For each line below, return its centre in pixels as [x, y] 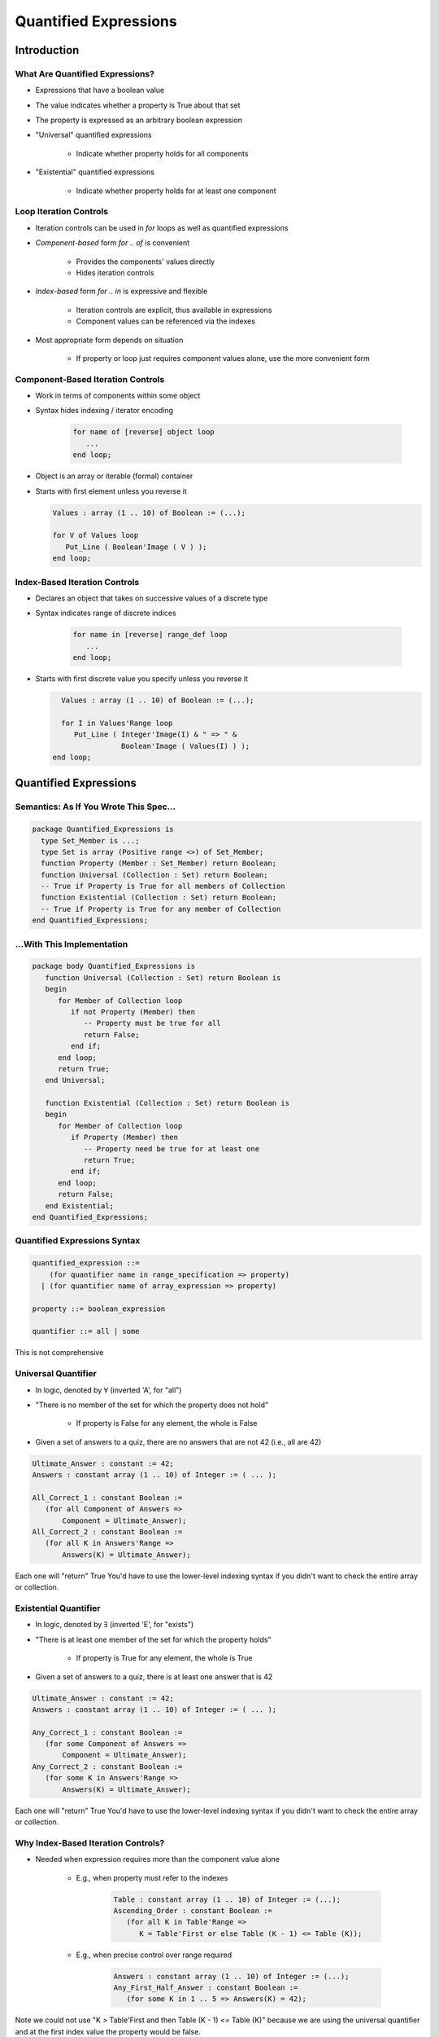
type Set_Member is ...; [90, 840]
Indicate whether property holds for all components [162, 153]
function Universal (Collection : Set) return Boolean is [163, 977]
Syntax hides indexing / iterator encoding [104, 411]
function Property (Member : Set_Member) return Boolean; [159, 863]
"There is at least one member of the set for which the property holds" [153, 1639]
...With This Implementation [72, 944]
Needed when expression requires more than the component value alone [158, 1859]
